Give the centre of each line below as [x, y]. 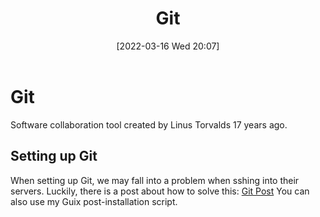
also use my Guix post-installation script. [94, 201]
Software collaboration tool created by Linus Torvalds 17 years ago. [149, 124]
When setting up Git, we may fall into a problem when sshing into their [155, 180]
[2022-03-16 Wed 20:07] [168, 46]
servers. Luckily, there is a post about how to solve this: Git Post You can [160, 191]
